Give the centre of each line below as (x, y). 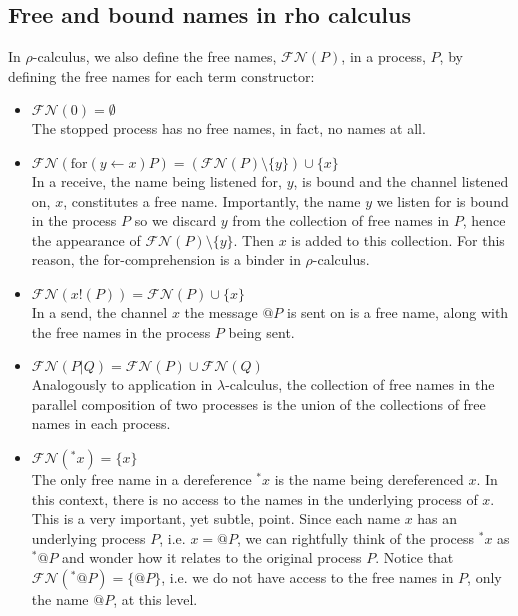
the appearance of (86, 239)
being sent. (261, 331)
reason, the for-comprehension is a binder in (166, 259)
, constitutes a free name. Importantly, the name (212, 200)
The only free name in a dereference (141, 478)
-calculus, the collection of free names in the (360, 384)
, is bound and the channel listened (401, 180)
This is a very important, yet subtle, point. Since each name (215, 518)
